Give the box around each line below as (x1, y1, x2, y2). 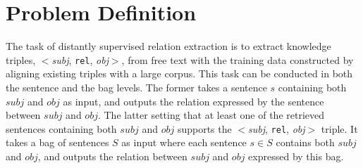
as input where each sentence (121, 135, 247, 150)
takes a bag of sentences (6, 135, 109, 150)
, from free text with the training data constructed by (121, 52, 354, 67)
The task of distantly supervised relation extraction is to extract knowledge (6, 39, 331, 53)
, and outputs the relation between (37, 149, 187, 163)
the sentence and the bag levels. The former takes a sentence (6, 79, 267, 94)
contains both (276, 135, 335, 150)
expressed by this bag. (248, 149, 344, 163)
